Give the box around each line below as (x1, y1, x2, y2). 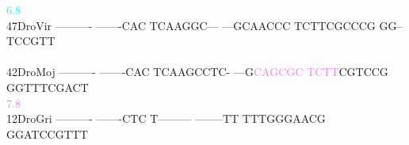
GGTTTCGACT (6, 78, 89, 95)
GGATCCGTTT (6, 125, 88, 142)
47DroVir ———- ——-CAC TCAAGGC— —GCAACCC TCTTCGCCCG (6, 17, 376, 33)
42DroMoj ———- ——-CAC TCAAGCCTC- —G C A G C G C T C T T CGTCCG (6, 63, 388, 80)
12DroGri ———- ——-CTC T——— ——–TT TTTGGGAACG (6, 110, 326, 127)
